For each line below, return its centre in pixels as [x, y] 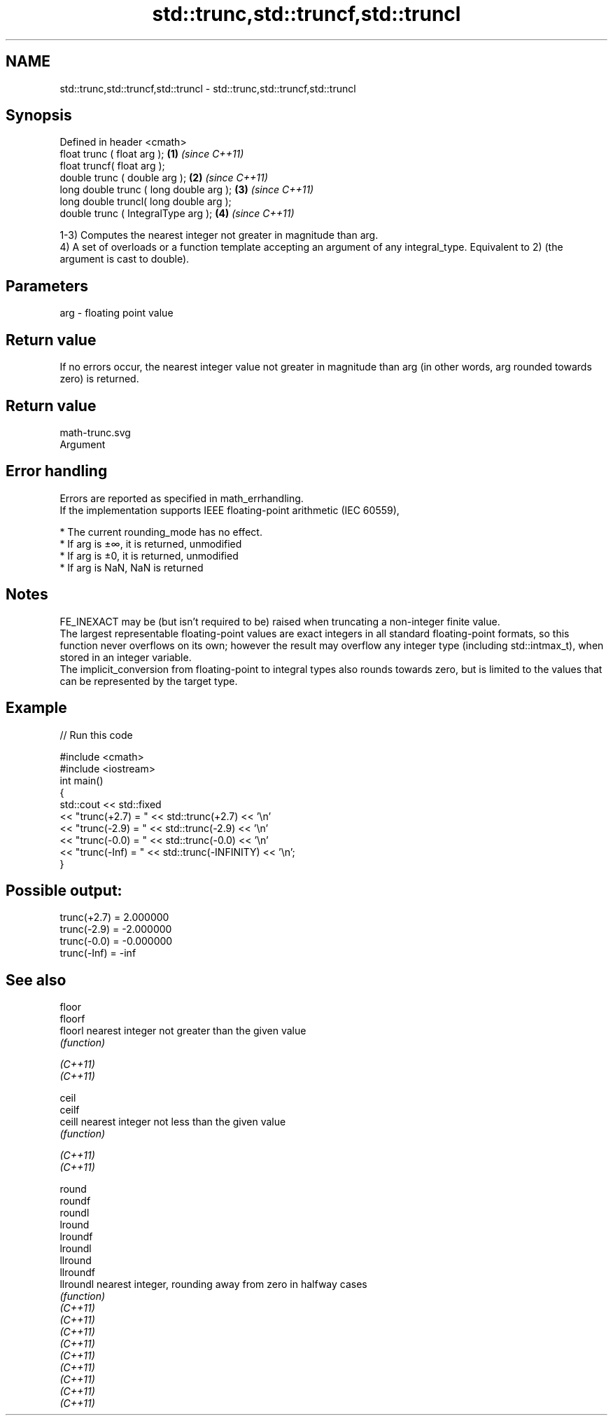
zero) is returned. [99, 379]
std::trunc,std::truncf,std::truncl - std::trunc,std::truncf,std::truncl [208, 88]
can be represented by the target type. [149, 681]
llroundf [77, 1273]
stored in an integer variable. [126, 657]
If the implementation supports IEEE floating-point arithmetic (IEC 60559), [230, 510]
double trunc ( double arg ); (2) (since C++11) [164, 178]
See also [36, 980]
